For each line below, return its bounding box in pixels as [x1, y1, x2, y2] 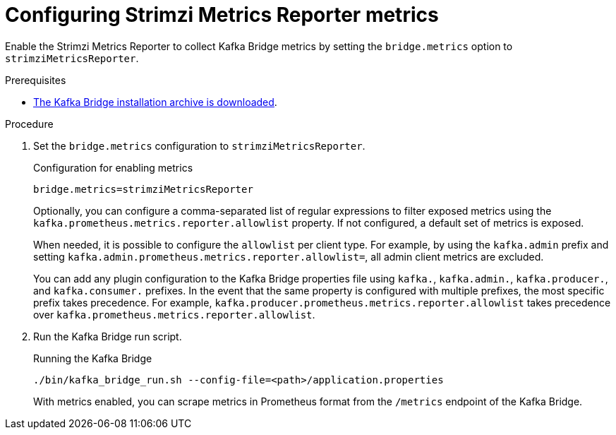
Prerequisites [5, 73, 66, 86]
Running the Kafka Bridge [33, 352, 152, 364]
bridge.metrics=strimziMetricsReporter [33, 183, 253, 195]
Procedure [5, 117, 54, 130]
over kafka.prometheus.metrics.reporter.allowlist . [33, 308, 315, 321]
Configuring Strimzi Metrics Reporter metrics [5, 3, 439, 27]
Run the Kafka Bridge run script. [33, 330, 182, 342]
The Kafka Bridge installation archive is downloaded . [33, 95, 277, 108]
